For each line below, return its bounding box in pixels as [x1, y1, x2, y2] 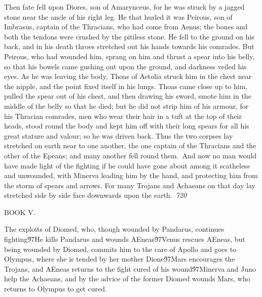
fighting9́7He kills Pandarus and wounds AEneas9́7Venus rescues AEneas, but [4, 234, 245, 244]
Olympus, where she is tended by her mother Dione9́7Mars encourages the [4, 253, 235, 264]
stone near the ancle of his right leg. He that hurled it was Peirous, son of [4, 11, 233, 22]
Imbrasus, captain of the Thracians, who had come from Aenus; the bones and [4, 21, 248, 32]
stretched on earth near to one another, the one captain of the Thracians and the [4, 140, 256, 151]
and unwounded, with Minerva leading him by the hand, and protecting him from [4, 170, 258, 181]
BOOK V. [4, 206, 35, 217]
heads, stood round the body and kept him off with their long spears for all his [4, 120, 249, 131]
